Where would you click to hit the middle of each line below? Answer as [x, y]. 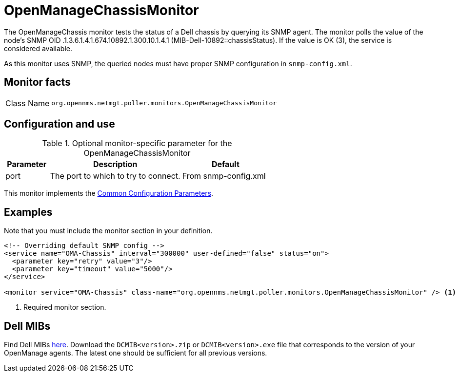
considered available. [38, 48]
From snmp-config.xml [224, 176]
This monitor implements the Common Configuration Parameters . [109, 193]
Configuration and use [60, 124]
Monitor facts [37, 82]
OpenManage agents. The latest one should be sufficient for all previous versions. [136, 353]
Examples [28, 212]
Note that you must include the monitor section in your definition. [108, 231]
